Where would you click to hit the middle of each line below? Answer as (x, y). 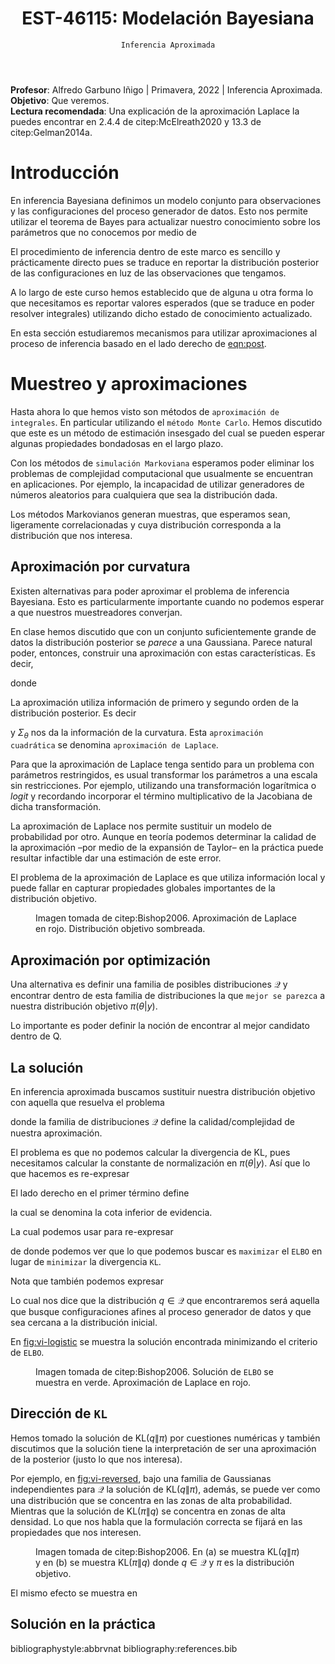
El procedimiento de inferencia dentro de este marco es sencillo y (145, 251)
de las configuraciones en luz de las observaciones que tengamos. (148, 273)
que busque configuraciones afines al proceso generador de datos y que (161, 1312)
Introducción (65, 173)
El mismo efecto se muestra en (74, 1593)
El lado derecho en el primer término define (100, 1193)
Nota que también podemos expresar (87, 1281)
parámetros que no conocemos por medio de (103, 232)
